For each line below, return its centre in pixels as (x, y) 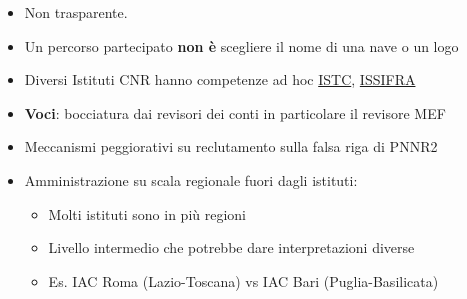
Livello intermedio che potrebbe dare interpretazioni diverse (231, 247)
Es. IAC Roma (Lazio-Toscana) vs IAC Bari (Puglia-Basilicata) (243, 280)
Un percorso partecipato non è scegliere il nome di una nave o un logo (241, 45)
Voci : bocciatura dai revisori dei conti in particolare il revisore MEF (235, 112)
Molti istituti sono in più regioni (147, 213)
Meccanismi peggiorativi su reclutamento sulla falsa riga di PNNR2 (231, 146)
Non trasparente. (76, 12)
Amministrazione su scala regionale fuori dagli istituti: (191, 179)
